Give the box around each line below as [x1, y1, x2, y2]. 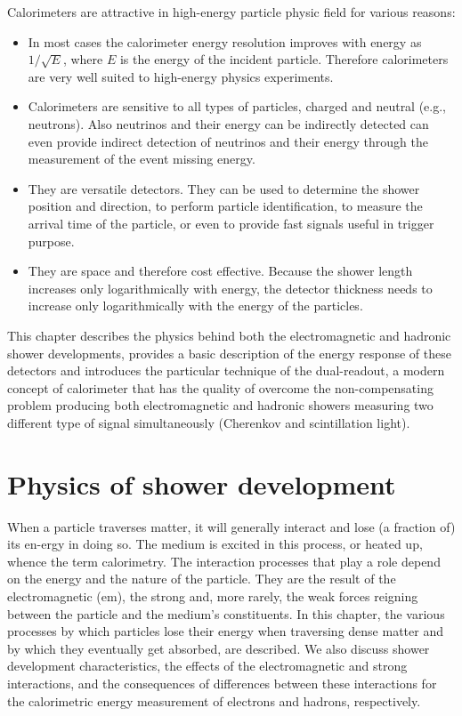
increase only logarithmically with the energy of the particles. [28, 296, 363, 315]
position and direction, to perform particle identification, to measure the [28, 197, 423, 215]
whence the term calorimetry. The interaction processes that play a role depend [7, 551, 441, 570]
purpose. [28, 231, 75, 250]
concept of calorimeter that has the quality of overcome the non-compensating [7, 378, 434, 397]
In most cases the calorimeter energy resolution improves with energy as [28, 32, 422, 51]
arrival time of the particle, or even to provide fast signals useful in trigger [28, 213, 434, 232]
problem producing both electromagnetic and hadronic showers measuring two [7, 396, 434, 414]
